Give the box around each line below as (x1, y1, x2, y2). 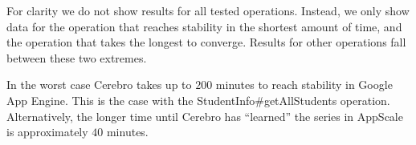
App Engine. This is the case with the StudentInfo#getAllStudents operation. (6, 91, 390, 108)
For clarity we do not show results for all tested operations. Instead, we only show (6, 2, 410, 18)
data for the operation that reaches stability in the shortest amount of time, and (6, 18, 402, 34)
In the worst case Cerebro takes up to (6, 76, 192, 93)
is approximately (6, 123, 88, 140)
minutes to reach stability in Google (215, 76, 393, 93)
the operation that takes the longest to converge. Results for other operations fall (6, 34, 406, 50)
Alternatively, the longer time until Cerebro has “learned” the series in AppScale (6, 107, 403, 124)
